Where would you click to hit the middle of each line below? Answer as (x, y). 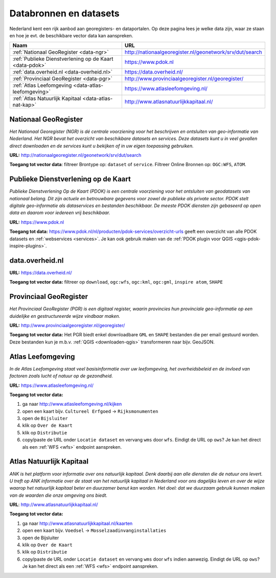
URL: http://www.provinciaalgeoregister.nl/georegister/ (67, 326)
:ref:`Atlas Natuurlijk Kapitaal (47, 99)
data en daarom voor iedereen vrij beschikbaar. (60, 213)
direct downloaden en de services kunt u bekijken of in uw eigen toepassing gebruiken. (101, 146)
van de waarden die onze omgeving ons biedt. (58, 495)
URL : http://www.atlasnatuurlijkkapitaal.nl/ (54, 505)
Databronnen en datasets (64, 13)
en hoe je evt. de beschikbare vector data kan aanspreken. (71, 35)
